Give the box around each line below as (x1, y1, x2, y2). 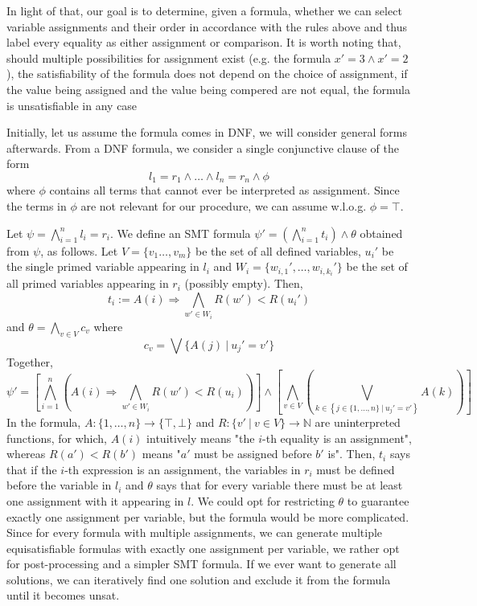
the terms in (6, 197, 67, 214)
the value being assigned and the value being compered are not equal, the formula (6, 80, 410, 97)
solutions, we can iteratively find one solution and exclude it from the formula (6, 571, 391, 588)
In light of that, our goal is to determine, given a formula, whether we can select (6, 2, 402, 18)
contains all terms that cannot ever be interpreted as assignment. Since (49, 182, 400, 199)
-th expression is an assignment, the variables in (64, 461, 301, 477)
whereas (6, 445, 46, 462)
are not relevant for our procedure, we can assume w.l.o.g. (80, 197, 367, 214)
